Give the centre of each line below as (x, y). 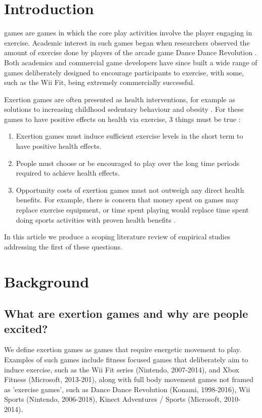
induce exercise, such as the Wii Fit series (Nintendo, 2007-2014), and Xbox (122, 369)
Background (47, 281)
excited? (26, 328)
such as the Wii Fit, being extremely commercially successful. (100, 82)
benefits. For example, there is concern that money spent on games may (127, 200)
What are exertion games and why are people (126, 313)
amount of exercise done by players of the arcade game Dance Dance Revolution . (130, 52)
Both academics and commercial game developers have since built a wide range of (131, 62)
